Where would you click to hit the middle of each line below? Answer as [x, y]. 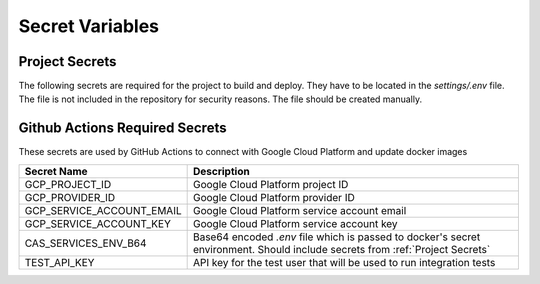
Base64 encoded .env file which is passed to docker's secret [336, 237]
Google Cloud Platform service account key [295, 223]
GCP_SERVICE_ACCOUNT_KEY [98, 223]
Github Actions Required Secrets [122, 128]
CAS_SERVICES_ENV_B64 [85, 243]
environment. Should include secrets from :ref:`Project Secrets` [341, 249]
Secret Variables [89, 26]
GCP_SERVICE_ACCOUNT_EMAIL [103, 210]
